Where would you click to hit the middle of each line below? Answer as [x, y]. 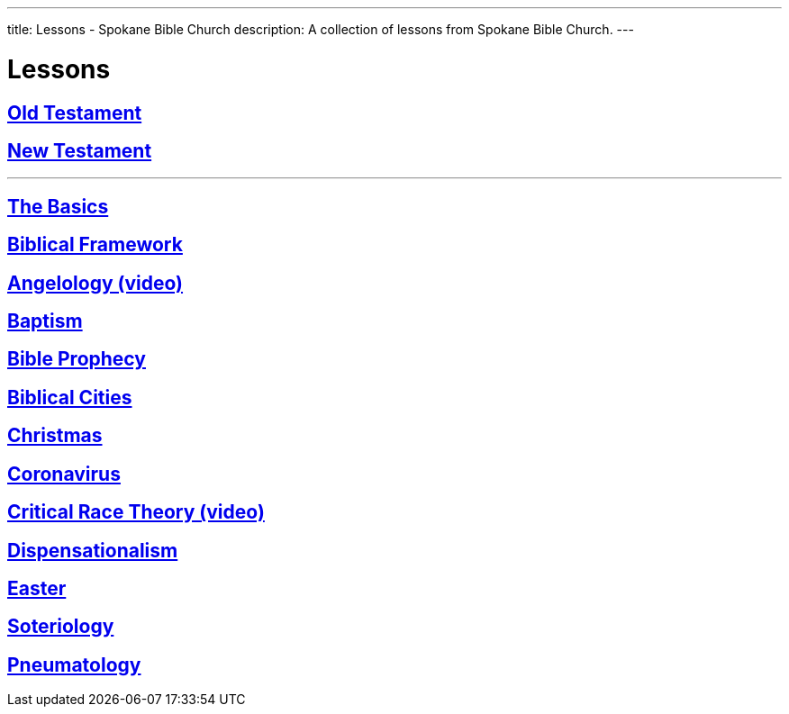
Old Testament [75, 113]
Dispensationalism [93, 550]
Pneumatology [74, 664]
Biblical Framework [95, 245]
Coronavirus [64, 474]
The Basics [58, 206]
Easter [37, 588]
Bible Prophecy [77, 359]
